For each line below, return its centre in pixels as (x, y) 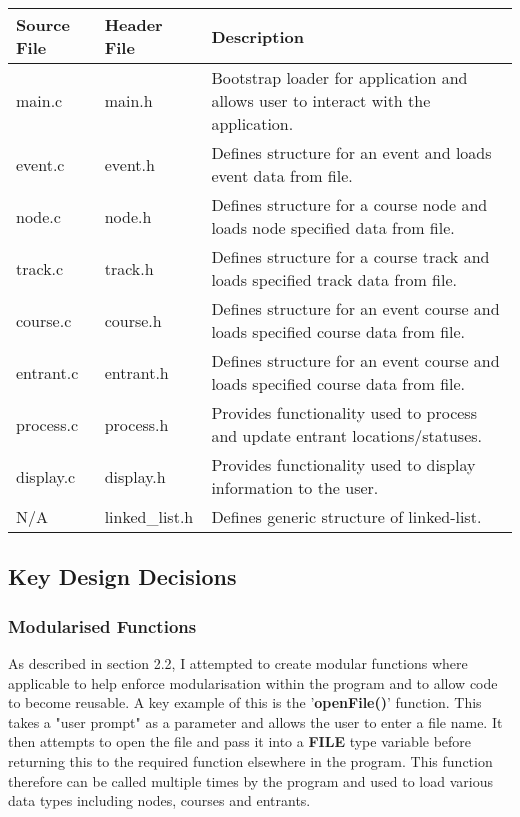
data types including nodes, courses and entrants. (159, 800)
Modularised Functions (102, 625)
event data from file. (282, 175)
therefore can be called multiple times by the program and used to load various (250, 780)
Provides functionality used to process (344, 412)
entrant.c (47, 372)
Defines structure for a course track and (350, 256)
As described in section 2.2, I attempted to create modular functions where (238, 663)
